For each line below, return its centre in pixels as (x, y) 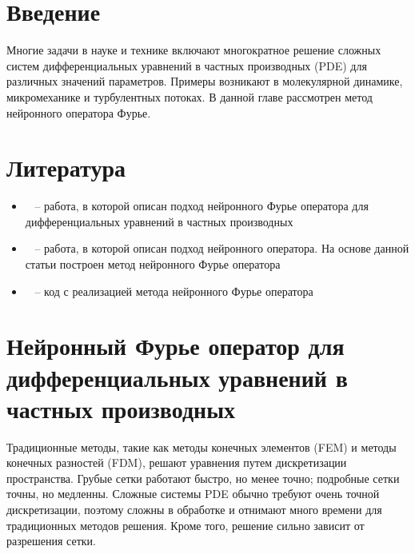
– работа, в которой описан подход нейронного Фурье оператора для (202, 206)
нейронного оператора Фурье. (79, 112)
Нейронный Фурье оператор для (176, 346)
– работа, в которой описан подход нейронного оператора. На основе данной (222, 248)
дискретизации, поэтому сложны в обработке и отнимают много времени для (194, 510)
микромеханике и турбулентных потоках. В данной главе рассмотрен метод (190, 96)
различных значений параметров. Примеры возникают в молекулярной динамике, (205, 81)
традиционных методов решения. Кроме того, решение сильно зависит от (186, 525)
